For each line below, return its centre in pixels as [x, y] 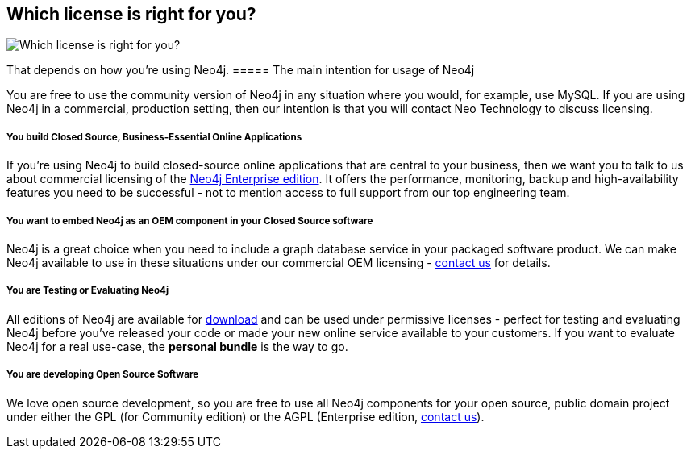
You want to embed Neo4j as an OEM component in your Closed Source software [190, 221]
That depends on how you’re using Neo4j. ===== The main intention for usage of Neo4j [241, 70]
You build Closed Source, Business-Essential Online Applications [154, 137]
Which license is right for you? [131, 14]
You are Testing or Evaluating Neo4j [88, 291]
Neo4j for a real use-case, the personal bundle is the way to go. [177, 346]
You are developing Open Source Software [103, 375]
